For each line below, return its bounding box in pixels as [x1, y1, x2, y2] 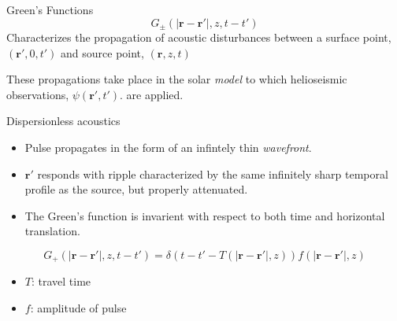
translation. [24, 223, 80, 239]
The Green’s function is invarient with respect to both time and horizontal [24, 207, 385, 223]
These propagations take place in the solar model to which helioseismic [6, 71, 347, 87]
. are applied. [120, 86, 184, 102]
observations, [6, 86, 69, 102]
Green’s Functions [6, 2, 94, 17]
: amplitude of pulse [30, 300, 127, 316]
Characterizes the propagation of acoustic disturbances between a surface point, [6, 29, 391, 46]
